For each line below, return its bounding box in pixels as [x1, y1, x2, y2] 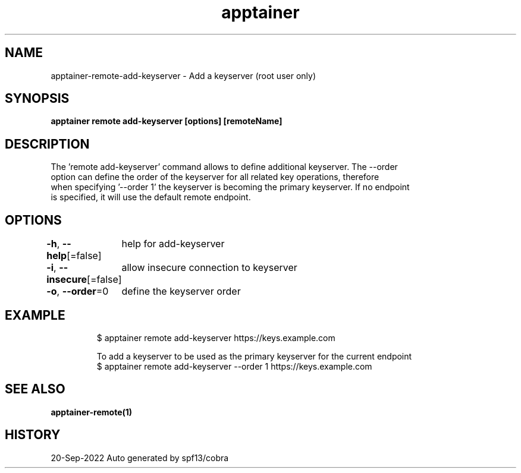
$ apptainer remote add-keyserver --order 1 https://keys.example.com [96, 361, 372, 371]
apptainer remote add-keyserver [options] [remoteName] [51, 116, 283, 127]
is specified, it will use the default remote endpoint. [51, 192, 251, 203]
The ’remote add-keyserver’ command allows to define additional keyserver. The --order [51, 162, 398, 172]
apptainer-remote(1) [51, 406, 133, 417]
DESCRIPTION [5, 136, 90, 152]
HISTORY [5, 427, 61, 443]
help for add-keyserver [121, 238, 225, 250]
